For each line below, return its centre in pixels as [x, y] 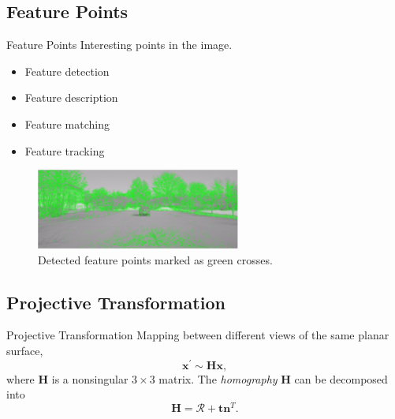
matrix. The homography [218, 378]
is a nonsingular [90, 378]
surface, [25, 351]
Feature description [71, 97]
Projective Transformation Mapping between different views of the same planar [198, 335]
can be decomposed [341, 378]
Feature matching [67, 123]
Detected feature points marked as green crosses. [155, 259]
